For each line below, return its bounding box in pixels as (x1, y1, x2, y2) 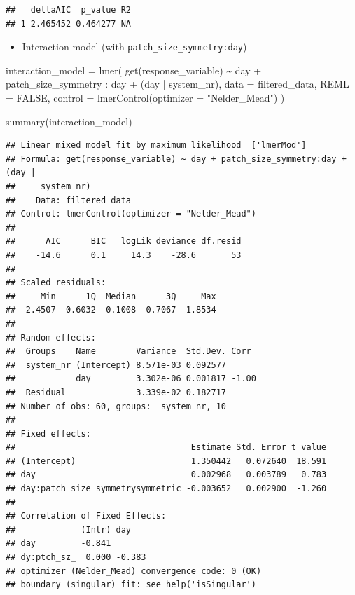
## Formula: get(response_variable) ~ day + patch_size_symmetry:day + (6, 153, 347, 164)
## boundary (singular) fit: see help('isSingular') (6, 580, 256, 590)
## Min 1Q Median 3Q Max (6, 291, 216, 301)
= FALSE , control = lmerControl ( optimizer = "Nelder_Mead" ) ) (6, 90, 285, 105)
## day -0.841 (6, 538, 111, 549)
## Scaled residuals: (6, 278, 106, 288)
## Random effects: (6, 332, 96, 343)
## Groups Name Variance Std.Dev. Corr (6, 346, 251, 357)
